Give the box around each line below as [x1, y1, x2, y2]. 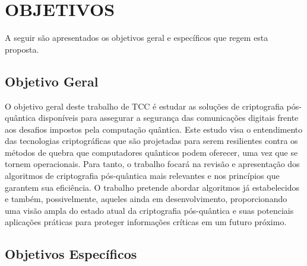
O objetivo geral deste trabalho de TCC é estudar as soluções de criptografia [5, 100, 284, 112]
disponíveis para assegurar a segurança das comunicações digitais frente [38, 111, 299, 124]
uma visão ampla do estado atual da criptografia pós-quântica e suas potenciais [5, 204, 294, 216]
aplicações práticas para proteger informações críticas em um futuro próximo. [5, 216, 287, 228]
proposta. [5, 43, 39, 55]
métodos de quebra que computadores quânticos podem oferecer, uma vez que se [5, 146, 298, 158]
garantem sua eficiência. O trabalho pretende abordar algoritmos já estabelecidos [5, 181, 299, 193]
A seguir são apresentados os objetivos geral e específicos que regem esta [5, 31, 268, 44]
